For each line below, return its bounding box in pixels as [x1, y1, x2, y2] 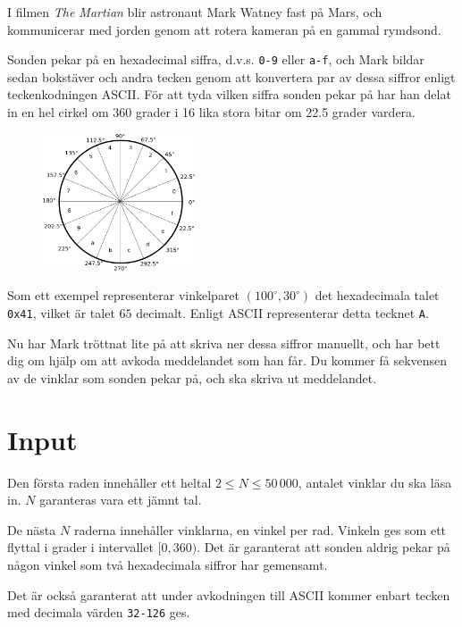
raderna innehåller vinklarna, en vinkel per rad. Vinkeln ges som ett [73, 520, 447, 539]
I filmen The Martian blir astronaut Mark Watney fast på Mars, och [7, 3, 382, 21]
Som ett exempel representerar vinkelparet [7, 286, 240, 305]
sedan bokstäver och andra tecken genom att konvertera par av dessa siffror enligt [7, 67, 456, 86]
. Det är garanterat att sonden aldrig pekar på [197, 538, 450, 556]
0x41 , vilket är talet [7, 304, 115, 322]
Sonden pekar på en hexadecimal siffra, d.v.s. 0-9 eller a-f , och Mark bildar [7, 50, 424, 69]
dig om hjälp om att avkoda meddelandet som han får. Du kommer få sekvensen [7, 351, 448, 370]
